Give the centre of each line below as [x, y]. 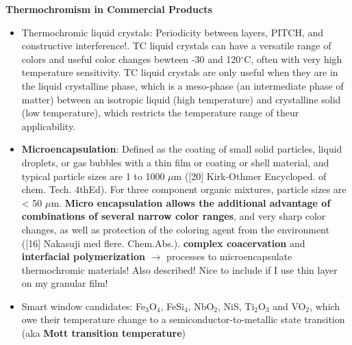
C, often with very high [293, 59]
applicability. [49, 126]
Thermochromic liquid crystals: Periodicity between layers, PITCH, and [173, 32]
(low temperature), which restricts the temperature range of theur [160, 113]
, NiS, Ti [236, 306]
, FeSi [172, 306]
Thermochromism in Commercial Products [109, 9]
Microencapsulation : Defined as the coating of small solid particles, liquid [182, 149]
